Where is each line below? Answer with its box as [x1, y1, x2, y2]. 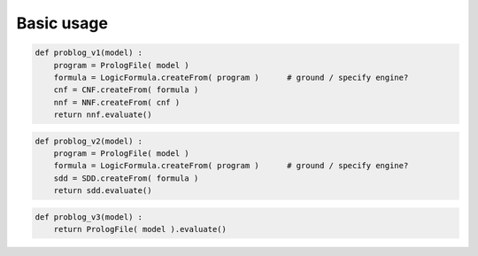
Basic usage [16, 13, 108, 33]
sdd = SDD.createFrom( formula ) [53, 173, 199, 183]
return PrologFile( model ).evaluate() [53, 224, 227, 235]
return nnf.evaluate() [53, 110, 152, 120]
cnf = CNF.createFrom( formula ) [53, 85, 199, 95]
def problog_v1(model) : [35, 48, 143, 58]
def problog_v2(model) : [35, 136, 143, 146]
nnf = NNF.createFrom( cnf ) [53, 97, 181, 107]
